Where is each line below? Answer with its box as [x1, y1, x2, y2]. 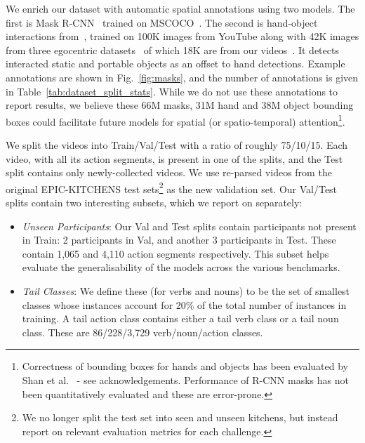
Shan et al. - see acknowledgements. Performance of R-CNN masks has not [22, 372, 349, 387]
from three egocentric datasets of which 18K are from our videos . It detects [6, 42, 339, 57]
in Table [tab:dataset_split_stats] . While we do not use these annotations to [6, 84, 338, 98]
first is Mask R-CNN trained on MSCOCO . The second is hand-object [6, 15, 318, 29]
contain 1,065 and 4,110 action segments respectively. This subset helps [22, 246, 329, 260]
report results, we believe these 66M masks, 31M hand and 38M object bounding [6, 98, 354, 112]
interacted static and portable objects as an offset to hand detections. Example [6, 56, 345, 71]
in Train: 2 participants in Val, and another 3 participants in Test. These [22, 232, 336, 247]
